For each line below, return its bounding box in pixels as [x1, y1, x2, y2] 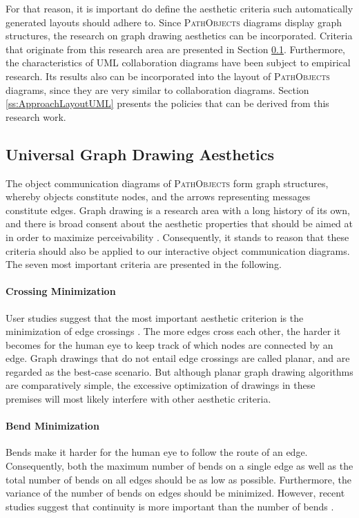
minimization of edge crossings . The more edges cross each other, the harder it [6, 324, 341, 338]
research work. [6, 109, 66, 124]
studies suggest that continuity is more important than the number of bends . [6, 499, 334, 513]
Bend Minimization [6, 419, 99, 433]
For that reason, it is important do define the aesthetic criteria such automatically [6, 1, 353, 15]
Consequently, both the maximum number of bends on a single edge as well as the [6, 459, 353, 473]
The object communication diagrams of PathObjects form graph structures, [6, 175, 329, 190]
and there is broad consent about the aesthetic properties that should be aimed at [6, 216, 353, 231]
